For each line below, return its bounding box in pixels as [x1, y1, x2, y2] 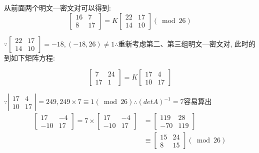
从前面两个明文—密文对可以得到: [4, 2, 111, 12]
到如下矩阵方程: [4, 52, 55, 62]
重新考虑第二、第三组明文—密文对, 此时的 [118, 38, 256, 48]
